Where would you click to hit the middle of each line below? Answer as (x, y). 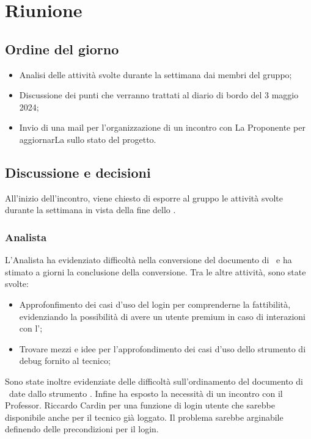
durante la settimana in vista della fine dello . (90, 210)
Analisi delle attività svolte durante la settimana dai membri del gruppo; (155, 74)
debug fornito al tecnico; (65, 361)
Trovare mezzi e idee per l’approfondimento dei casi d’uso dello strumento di (163, 348)
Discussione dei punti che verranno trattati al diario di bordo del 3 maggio (159, 95)
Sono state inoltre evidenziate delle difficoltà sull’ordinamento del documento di (154, 381)
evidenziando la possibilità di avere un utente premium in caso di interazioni (162, 316)
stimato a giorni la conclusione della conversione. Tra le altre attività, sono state (155, 271)
